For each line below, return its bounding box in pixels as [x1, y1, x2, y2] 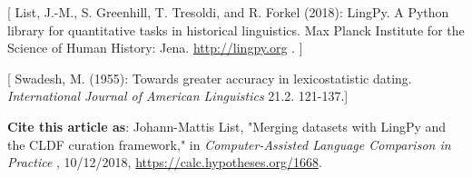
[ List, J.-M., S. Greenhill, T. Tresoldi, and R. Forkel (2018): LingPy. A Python [7, 3, 449, 21]
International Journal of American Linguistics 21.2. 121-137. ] [7, 86, 349, 105]
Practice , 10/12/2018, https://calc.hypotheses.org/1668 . [7, 153, 322, 172]
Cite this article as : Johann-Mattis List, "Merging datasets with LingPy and [7, 116, 447, 135]
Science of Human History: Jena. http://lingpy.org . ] [7, 38, 303, 57]
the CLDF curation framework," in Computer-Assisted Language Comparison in [7, 134, 451, 153]
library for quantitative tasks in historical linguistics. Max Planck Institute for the [7, 20, 465, 39]
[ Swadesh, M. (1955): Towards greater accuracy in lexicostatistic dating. [7, 68, 412, 87]
